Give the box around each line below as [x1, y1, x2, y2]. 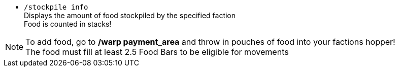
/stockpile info [24, 3, 88, 11]
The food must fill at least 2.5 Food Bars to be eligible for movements [25, 47, 289, 57]
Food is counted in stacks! [24, 20, 112, 28]
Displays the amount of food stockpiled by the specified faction [24, 11, 236, 20]
